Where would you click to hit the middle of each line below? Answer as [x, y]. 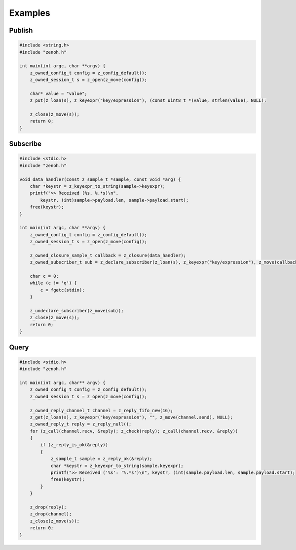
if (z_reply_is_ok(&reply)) [74, 445]
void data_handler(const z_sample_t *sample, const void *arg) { [100, 179]
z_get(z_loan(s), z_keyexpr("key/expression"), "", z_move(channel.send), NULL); [131, 417]
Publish [21, 30]
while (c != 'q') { [54, 283]
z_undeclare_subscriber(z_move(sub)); [77, 311]
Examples [30, 13]
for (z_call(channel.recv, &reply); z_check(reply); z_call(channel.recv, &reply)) [134, 431]
